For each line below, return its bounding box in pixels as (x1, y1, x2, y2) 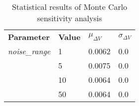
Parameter (8, 31, 50, 42)
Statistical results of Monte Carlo (12, 1, 127, 12)
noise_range (8, 45, 50, 57)
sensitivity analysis (37, 12, 102, 24)
